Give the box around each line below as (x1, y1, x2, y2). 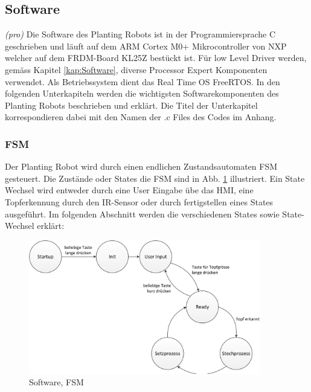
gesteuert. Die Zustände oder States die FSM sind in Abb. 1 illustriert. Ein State (5, 172, 305, 184)
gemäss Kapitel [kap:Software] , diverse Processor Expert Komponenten (5, 63, 268, 76)
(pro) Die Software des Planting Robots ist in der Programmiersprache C (5, 28, 275, 40)
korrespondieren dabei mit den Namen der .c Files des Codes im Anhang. (5, 111, 277, 123)
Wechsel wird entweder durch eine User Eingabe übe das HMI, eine (5, 184, 254, 196)
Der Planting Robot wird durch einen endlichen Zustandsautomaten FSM (5, 160, 278, 173)
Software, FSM (29, 376, 84, 388)
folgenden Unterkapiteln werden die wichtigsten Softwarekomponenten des (5, 87, 279, 100)
